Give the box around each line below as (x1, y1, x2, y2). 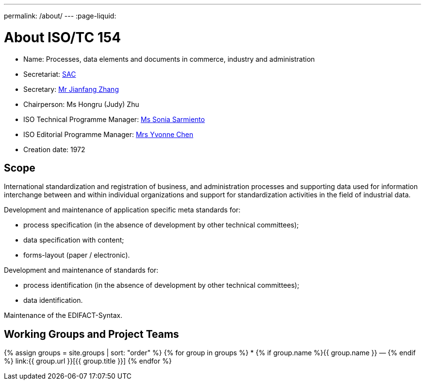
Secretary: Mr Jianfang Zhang (23, 85, 119, 93)
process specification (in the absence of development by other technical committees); (23, 221, 299, 229)
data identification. (23, 296, 83, 305)
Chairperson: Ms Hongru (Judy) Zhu (23, 100, 139, 108)
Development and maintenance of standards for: (4, 266, 159, 275)
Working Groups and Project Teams (4, 328, 179, 340)
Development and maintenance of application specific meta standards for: (4, 206, 241, 214)
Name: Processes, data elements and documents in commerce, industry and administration (23, 54, 315, 63)
